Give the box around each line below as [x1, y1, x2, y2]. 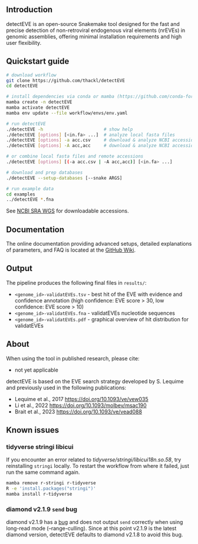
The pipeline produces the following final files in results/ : [6, 279, 147, 286]
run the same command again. [6, 469, 80, 476]
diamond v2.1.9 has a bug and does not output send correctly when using [6, 519, 183, 526]
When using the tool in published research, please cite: [6, 354, 140, 362]
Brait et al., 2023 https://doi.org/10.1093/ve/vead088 [14, 408, 143, 415]
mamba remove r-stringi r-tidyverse [6, 480, 96, 486]
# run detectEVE [6, 120, 46, 126]
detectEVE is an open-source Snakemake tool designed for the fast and [6, 20, 180, 27]
